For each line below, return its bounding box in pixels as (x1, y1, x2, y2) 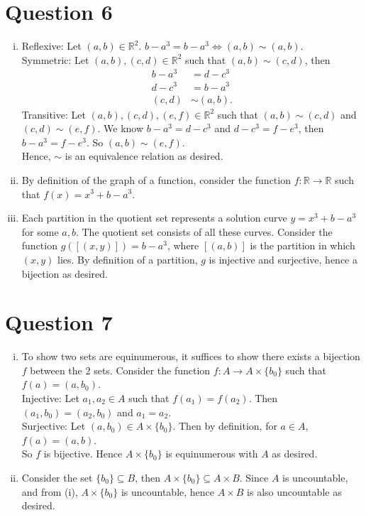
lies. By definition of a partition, (57, 251, 198, 266)
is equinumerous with (165, 446, 258, 461)
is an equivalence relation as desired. (65, 148, 223, 163)
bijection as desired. (21, 266, 108, 281)
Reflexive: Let (21, 38, 82, 53)
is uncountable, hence (121, 484, 215, 499)
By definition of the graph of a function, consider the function (21, 172, 291, 187)
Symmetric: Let (21, 52, 89, 67)
